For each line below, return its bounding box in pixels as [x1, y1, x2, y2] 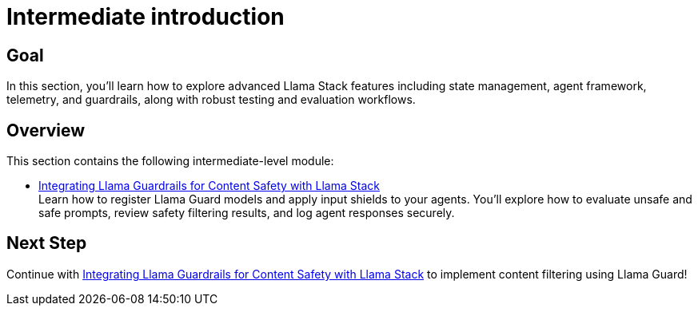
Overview [6, 120, 86, 140]
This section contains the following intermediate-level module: [6, 154, 334, 168]
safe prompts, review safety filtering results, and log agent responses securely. [38, 206, 455, 220]
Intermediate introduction [6, 3, 285, 30]
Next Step [6, 233, 87, 254]
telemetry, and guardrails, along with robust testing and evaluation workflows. [6, 93, 416, 107]
